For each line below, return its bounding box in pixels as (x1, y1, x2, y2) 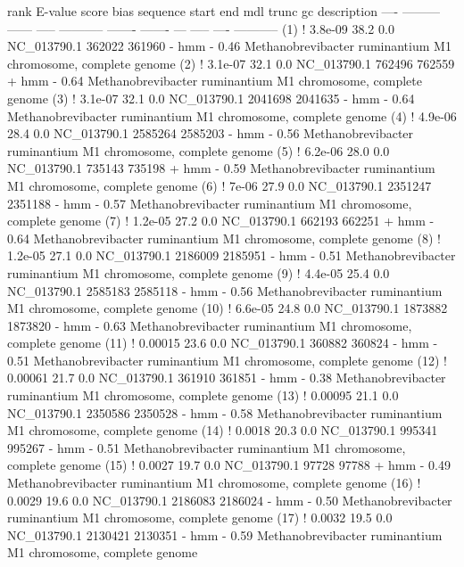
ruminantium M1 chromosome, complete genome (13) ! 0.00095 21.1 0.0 (7, 386, 399, 405)
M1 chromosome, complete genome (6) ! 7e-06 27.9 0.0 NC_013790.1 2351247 (7, 176, 432, 194)
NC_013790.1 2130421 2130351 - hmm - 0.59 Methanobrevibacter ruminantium (7, 525, 443, 544)
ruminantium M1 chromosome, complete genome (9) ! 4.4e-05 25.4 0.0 (7, 263, 390, 282)
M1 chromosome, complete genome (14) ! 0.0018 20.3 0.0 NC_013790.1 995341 (7, 421, 438, 440)
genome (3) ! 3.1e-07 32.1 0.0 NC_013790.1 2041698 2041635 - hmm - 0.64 (7, 88, 415, 107)
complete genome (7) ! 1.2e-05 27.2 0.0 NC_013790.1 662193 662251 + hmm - (7, 211, 435, 230)
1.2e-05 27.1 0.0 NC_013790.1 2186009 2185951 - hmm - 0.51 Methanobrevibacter (7, 246, 456, 265)
